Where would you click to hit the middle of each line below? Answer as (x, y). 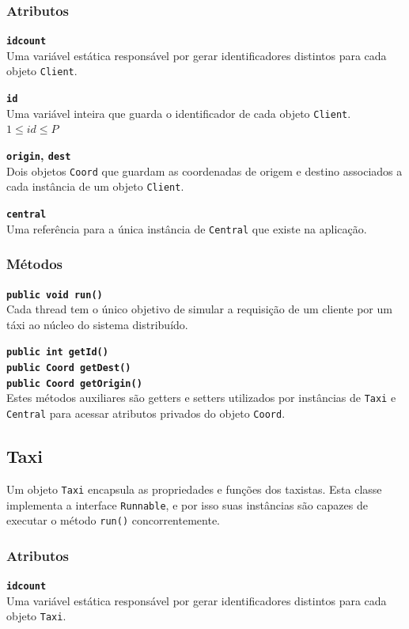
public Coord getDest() (69, 368)
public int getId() (57, 352)
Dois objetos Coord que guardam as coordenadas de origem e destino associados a (204, 171)
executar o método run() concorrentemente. (113, 520)
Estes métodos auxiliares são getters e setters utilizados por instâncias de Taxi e (201, 398)
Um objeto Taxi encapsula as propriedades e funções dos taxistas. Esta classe (194, 489)
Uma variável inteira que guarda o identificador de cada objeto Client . (179, 113)
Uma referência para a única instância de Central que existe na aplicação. (187, 228)
